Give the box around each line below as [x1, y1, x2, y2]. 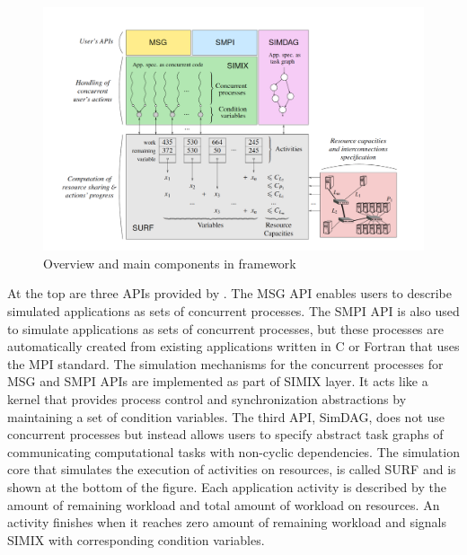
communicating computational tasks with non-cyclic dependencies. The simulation [7, 442, 460, 461]
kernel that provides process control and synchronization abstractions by [7, 389, 407, 408]
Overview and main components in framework [43, 253, 296, 272]
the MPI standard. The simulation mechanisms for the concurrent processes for [7, 354, 444, 373]
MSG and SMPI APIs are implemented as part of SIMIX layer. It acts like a [7, 372, 428, 391]
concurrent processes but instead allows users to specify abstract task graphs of [7, 425, 444, 444]
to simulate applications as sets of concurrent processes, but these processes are [7, 319, 444, 338]
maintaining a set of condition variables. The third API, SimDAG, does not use [7, 407, 445, 426]
